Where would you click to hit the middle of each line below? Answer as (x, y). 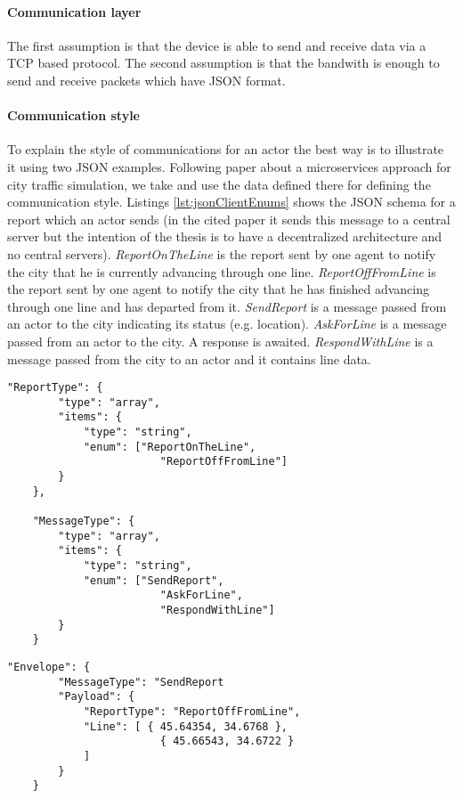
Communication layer (74, 11)
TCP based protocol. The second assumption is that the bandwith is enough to (223, 63)
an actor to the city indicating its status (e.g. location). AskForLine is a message (227, 324)
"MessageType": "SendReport (141, 682)
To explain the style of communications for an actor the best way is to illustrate (226, 149)
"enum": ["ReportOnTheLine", (170, 447)
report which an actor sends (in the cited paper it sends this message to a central (229, 219)
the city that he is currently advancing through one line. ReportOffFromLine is (222, 271)
